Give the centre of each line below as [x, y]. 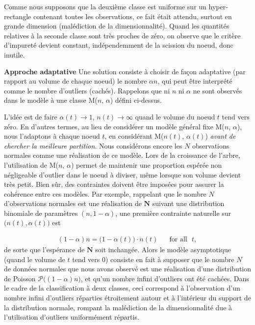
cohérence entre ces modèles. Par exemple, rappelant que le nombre [105, 193]
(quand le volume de [35, 259]
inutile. [14, 54]
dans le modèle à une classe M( [51, 100]
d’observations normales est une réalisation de [73, 203]
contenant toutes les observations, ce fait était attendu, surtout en [132, 16]
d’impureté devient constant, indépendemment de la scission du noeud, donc [119, 45]
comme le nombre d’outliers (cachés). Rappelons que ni [87, 90]
